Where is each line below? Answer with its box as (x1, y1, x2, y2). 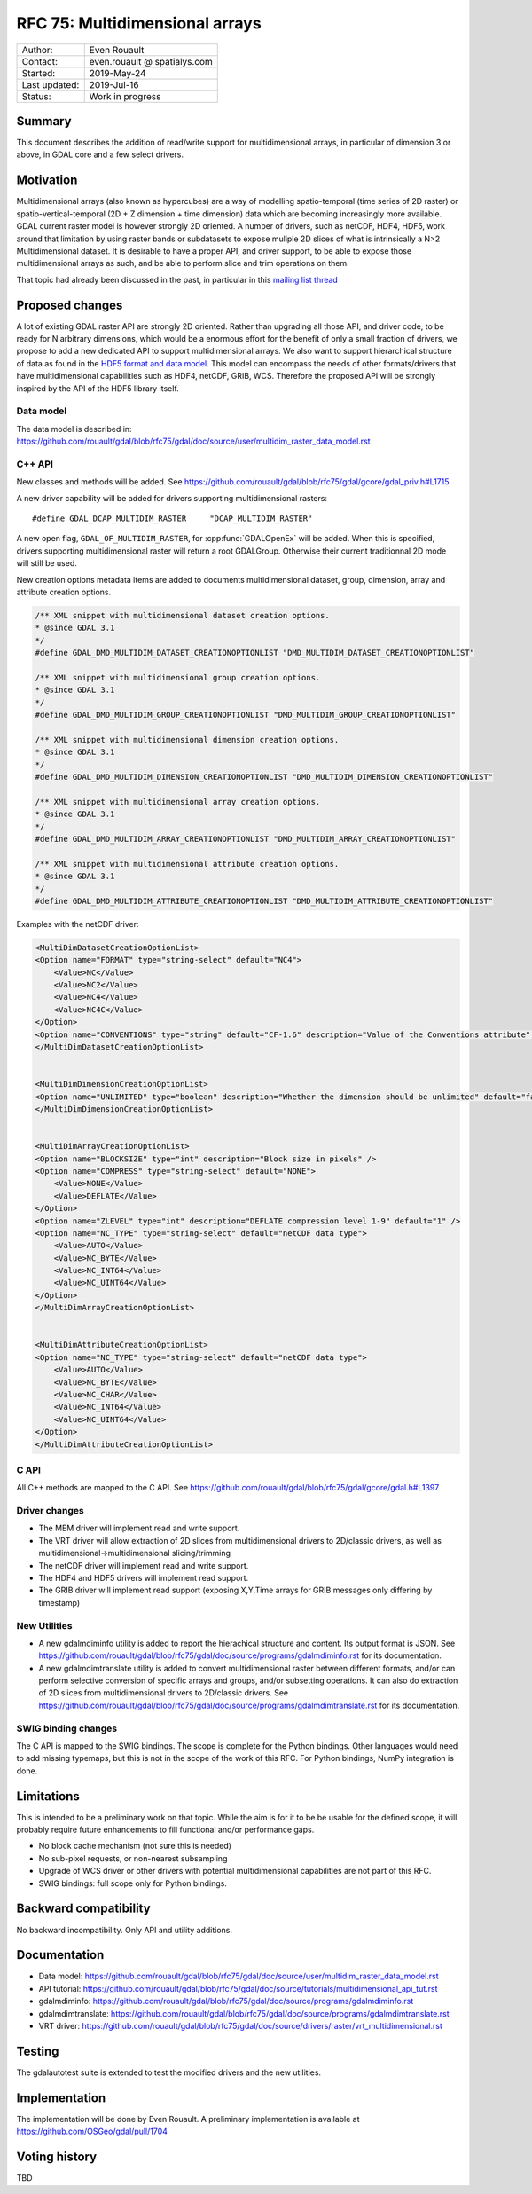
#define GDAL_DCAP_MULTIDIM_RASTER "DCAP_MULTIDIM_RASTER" (32, 514, 313, 523)
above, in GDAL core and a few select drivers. (16, 149, 184, 160)
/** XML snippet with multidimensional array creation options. (35, 797, 321, 806)
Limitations (16, 1789, 80, 1804)
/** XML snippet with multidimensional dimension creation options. (35, 735, 340, 744)
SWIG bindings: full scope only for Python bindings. (38, 1877, 228, 1889)
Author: (21, 43, 53, 56)
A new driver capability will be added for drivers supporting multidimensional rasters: (16, 492, 328, 503)
